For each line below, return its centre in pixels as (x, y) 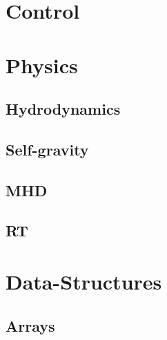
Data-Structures (84, 282)
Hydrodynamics (63, 109)
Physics (42, 65)
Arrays (30, 325)
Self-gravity (47, 149)
